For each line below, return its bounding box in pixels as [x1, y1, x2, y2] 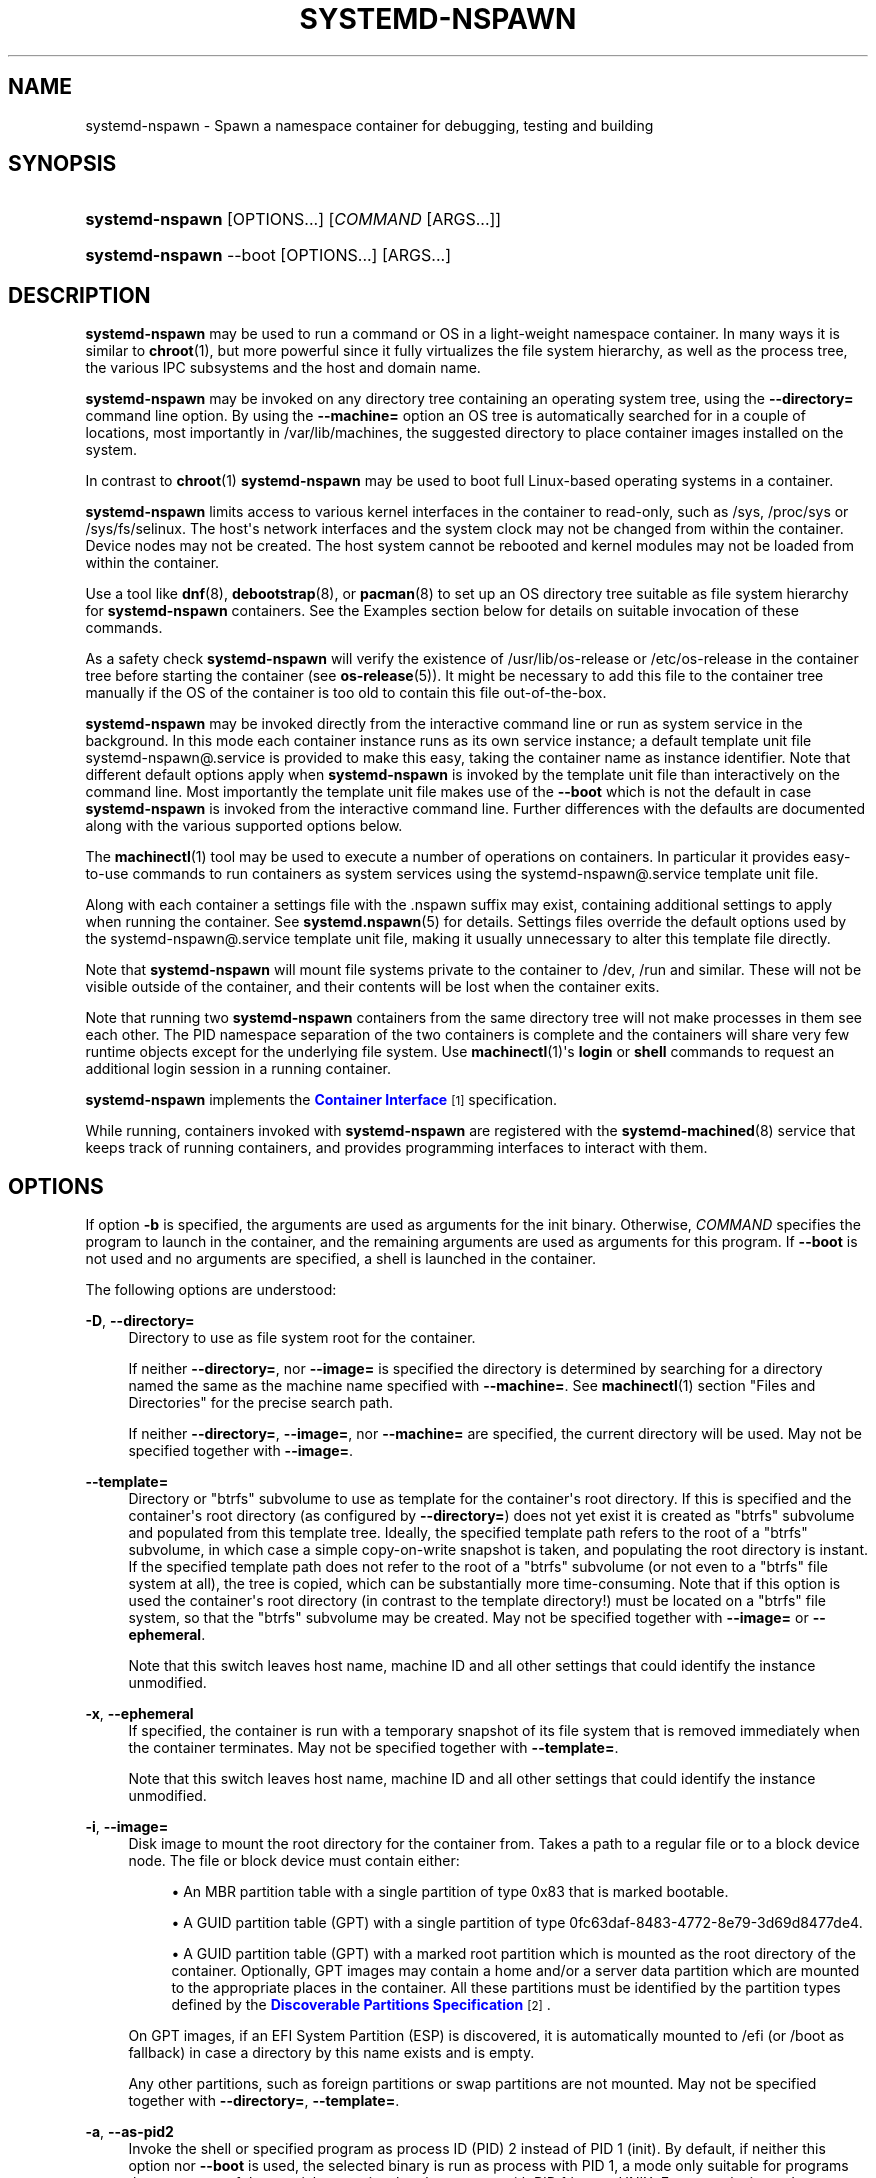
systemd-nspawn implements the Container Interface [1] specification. [85, 1091, 558, 1109]
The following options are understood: [85, 1281, 337, 1299]
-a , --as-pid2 [85, 2123, 174, 2141]
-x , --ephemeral [85, 1705, 194, 1723]
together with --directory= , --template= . [128, 2092, 400, 2110]
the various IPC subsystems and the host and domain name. [85, 359, 481, 377]
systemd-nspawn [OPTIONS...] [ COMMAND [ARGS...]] [85, 209, 502, 230]
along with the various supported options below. [85, 817, 403, 835]
